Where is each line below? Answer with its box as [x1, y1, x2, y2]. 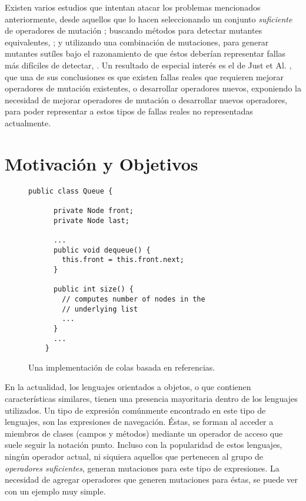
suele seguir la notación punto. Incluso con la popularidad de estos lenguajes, [5, 438, 282, 451]
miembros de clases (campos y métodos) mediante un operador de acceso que [5, 427, 283, 439]
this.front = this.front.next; [62, 256, 184, 264]
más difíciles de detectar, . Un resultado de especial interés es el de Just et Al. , [5, 58, 292, 71]
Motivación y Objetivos [5, 151, 198, 175]
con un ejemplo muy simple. [5, 484, 106, 497]
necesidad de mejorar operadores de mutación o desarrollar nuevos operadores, [5, 93, 288, 106]
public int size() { [53, 285, 134, 294]
